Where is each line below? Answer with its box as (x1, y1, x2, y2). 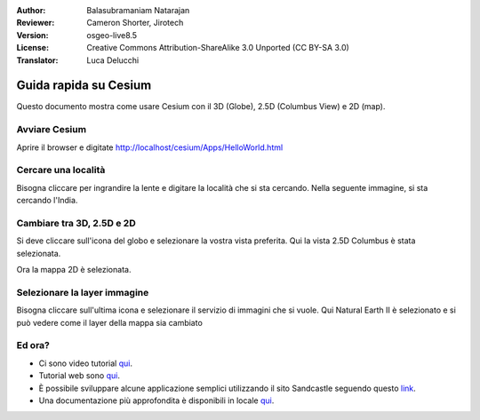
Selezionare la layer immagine (16, 286, 149, 298)
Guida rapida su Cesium (16, 78, 152, 93)
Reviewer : (16, 18, 55, 28)
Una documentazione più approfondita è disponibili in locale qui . (38, 395, 275, 406)
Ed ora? (16, 339, 51, 352)
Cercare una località (16, 164, 106, 177)
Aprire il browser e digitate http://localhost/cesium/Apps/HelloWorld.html (16, 142, 284, 153)
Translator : (16, 54, 59, 66)
